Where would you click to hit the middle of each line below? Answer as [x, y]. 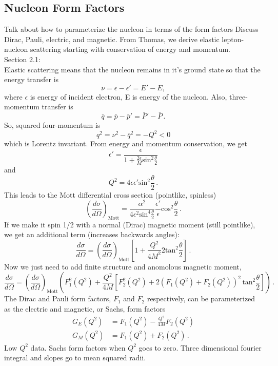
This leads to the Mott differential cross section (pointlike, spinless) [110, 194]
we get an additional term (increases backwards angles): [92, 234]
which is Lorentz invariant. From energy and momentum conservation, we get [126, 143]
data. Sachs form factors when [78, 347]
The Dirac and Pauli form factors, [58, 298]
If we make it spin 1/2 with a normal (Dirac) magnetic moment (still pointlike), [130, 224]
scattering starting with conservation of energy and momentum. [130, 49]
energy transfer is [32, 79]
